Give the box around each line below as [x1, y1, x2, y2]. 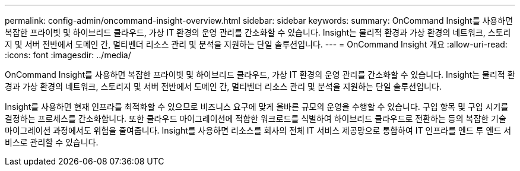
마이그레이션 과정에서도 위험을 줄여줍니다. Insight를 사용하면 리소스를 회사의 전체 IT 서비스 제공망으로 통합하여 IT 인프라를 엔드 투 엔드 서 [5, 125, 512, 135]
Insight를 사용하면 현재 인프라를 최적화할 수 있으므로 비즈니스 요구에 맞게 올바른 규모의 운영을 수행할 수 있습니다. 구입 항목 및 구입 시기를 [5, 102, 509, 112]
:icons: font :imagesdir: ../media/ [5, 50, 131, 60]
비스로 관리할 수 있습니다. [5, 137, 99, 147]
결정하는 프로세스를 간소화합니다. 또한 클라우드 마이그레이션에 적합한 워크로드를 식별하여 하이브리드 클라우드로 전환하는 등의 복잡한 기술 [5, 113, 506, 123]
